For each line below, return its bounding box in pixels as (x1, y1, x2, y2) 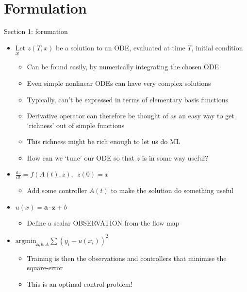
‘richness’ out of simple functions (27, 120, 125, 130)
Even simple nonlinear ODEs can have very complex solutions (27, 78, 211, 88)
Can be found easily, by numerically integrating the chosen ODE (27, 62, 219, 72)
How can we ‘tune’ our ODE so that (27, 152, 134, 162)
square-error (27, 262, 63, 273)
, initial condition (191, 42, 243, 52)
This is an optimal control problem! (27, 278, 133, 289)
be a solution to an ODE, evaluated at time (55, 42, 185, 52)
